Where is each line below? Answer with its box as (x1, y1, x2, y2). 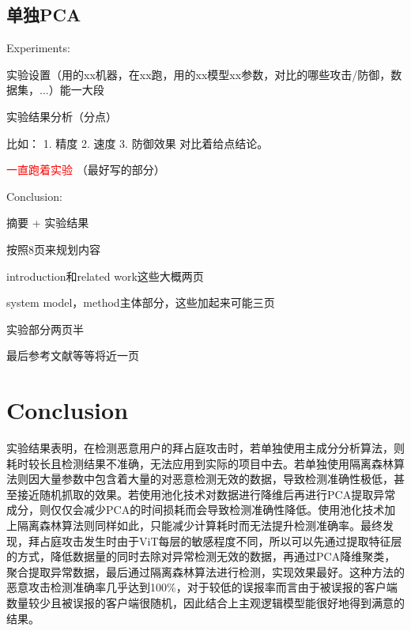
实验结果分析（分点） (6, 108, 117, 124)
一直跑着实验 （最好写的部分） (6, 161, 165, 178)
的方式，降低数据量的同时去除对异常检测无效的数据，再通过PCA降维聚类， (6, 548, 396, 565)
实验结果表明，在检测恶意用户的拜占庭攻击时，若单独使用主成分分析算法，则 (6, 440, 405, 456)
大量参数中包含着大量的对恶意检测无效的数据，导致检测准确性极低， (39, 470, 394, 487)
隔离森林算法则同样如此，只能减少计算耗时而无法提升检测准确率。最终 (17, 517, 383, 534)
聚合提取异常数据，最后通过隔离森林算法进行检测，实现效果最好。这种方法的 (6, 563, 405, 580)
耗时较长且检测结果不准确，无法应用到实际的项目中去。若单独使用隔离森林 (6, 455, 394, 471)
